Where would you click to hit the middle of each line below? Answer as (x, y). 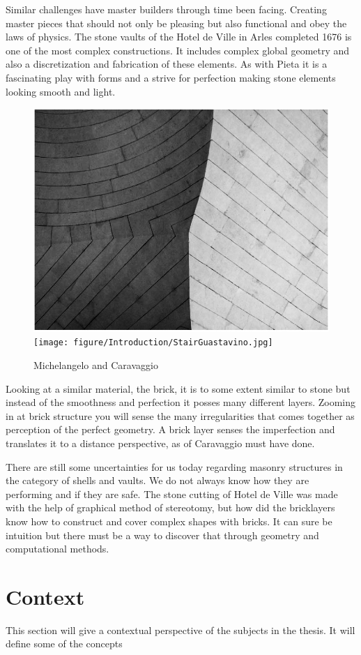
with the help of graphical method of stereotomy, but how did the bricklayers (170, 507)
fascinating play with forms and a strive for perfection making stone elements (171, 77)
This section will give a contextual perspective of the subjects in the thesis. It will (180, 630)
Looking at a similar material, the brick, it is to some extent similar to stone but (178, 388)
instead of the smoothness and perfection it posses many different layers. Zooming (180, 402)
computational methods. (57, 549)
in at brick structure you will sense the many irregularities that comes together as (180, 415)
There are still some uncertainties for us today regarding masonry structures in (174, 466)
